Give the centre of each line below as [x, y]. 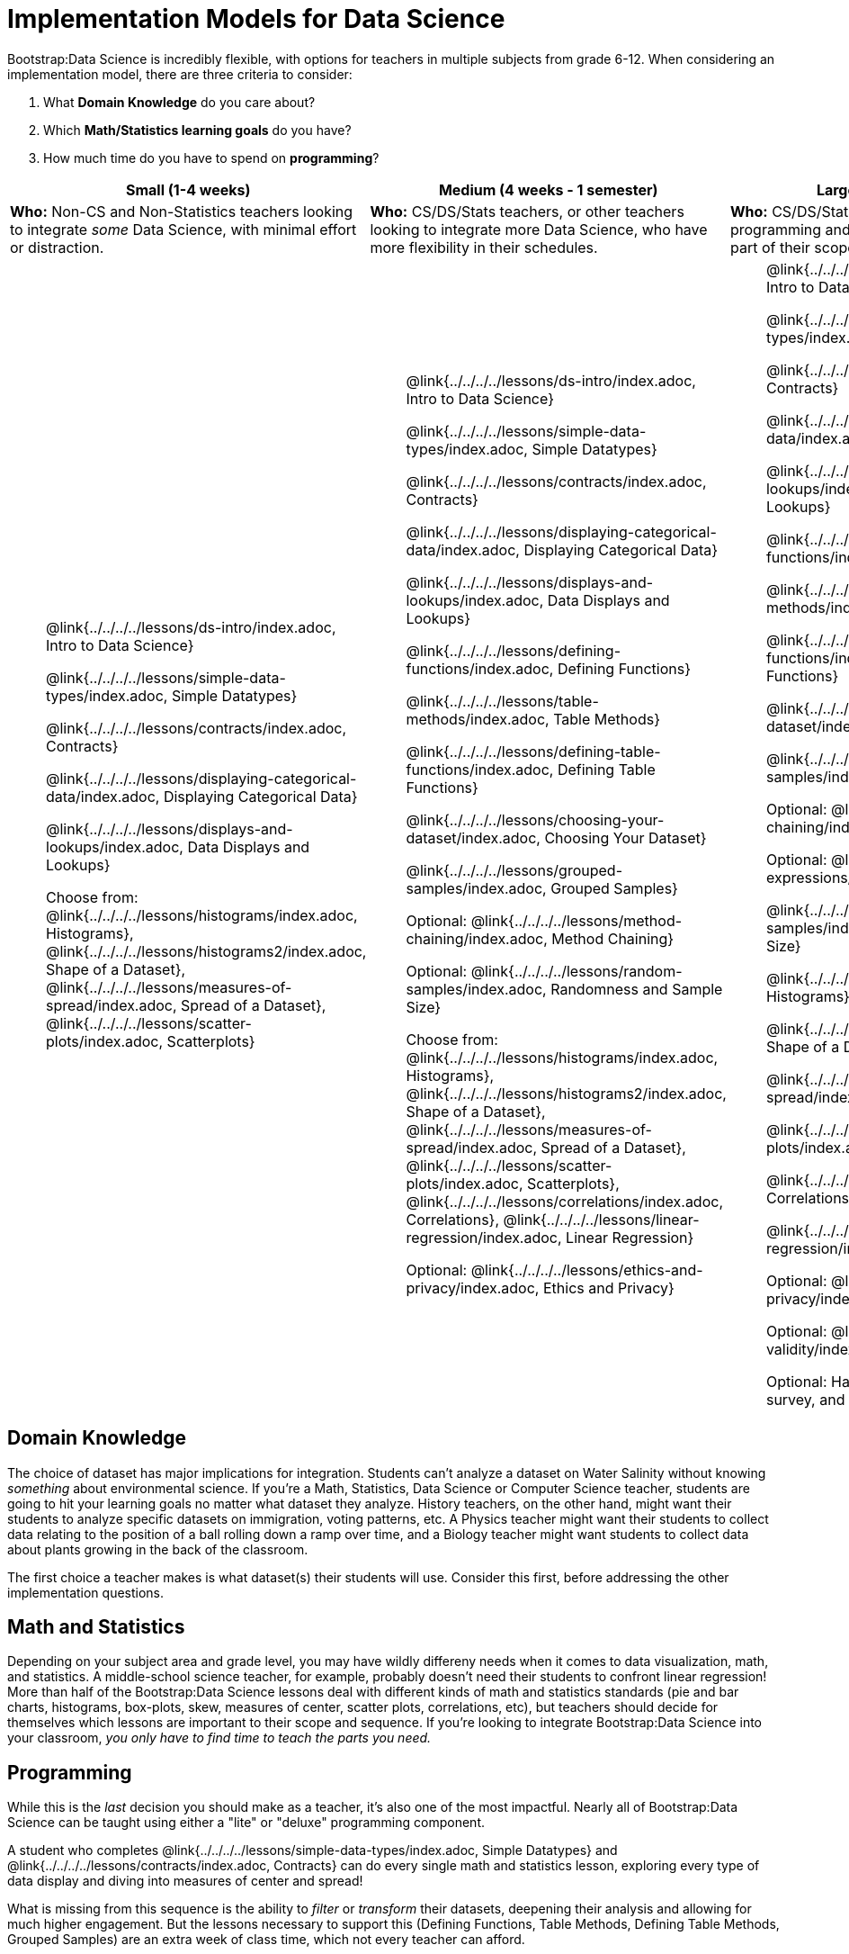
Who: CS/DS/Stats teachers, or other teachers [527, 211]
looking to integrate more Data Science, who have [539, 229]
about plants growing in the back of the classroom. [158, 1549]
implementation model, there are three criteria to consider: [180, 74]
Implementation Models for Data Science [256, 19]
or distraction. [57, 247]
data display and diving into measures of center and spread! [185, 1881]
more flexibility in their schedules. [484, 247]
